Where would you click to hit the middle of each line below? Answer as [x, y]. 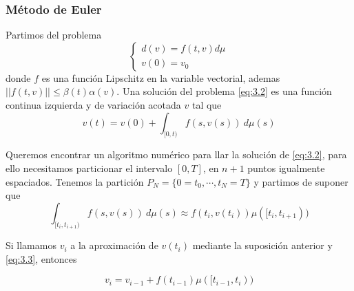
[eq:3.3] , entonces [41, 258]
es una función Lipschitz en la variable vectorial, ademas [161, 77]
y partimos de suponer [301, 181]
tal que [207, 105]
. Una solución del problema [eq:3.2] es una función [224, 91]
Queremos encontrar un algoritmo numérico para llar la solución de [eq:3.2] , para [176, 154]
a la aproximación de [114, 245]
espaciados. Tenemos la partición [75, 181]
